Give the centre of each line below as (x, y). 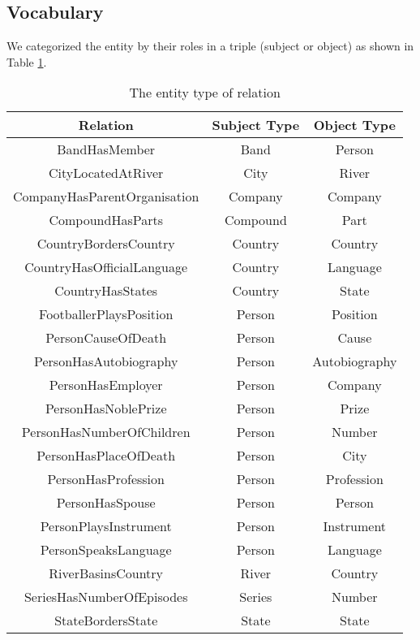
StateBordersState (106, 621)
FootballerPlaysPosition (106, 314)
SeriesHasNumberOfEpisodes (106, 597)
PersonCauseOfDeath (106, 338)
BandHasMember (106, 149)
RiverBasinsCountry (106, 573)
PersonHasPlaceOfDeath (106, 456)
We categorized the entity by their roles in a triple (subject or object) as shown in (210, 46)
